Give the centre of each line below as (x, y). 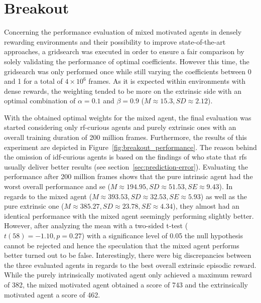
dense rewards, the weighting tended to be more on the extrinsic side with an (123, 91)
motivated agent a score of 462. (52, 294)
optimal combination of (40, 101)
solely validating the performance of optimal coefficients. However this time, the (127, 61)
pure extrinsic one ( (34, 206)
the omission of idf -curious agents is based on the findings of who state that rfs (125, 157)
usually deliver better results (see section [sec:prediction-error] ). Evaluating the (126, 166)
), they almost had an (206, 206)
